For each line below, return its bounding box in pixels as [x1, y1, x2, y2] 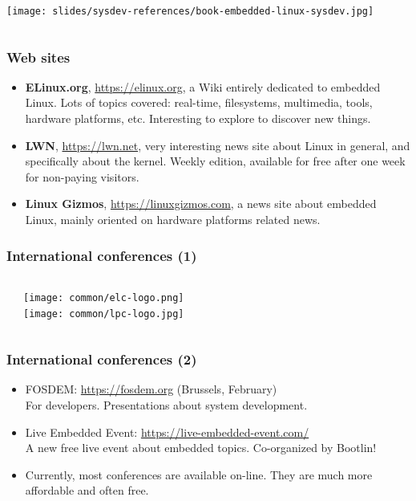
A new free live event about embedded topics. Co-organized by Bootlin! [25, 439, 377, 456]
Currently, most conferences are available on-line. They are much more [25, 466, 373, 483]
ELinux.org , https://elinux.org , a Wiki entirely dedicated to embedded [25, 78, 381, 95]
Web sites [6, 47, 71, 67]
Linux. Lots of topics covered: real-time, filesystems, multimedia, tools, [25, 94, 373, 111]
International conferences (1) [6, 245, 197, 265]
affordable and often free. [25, 482, 149, 499]
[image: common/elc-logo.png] [23, 291, 184, 303]
